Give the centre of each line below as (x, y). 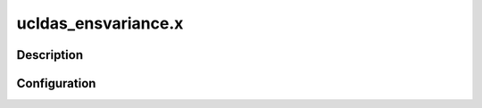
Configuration (56, 83)
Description (50, 55)
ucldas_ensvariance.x (100, 23)
